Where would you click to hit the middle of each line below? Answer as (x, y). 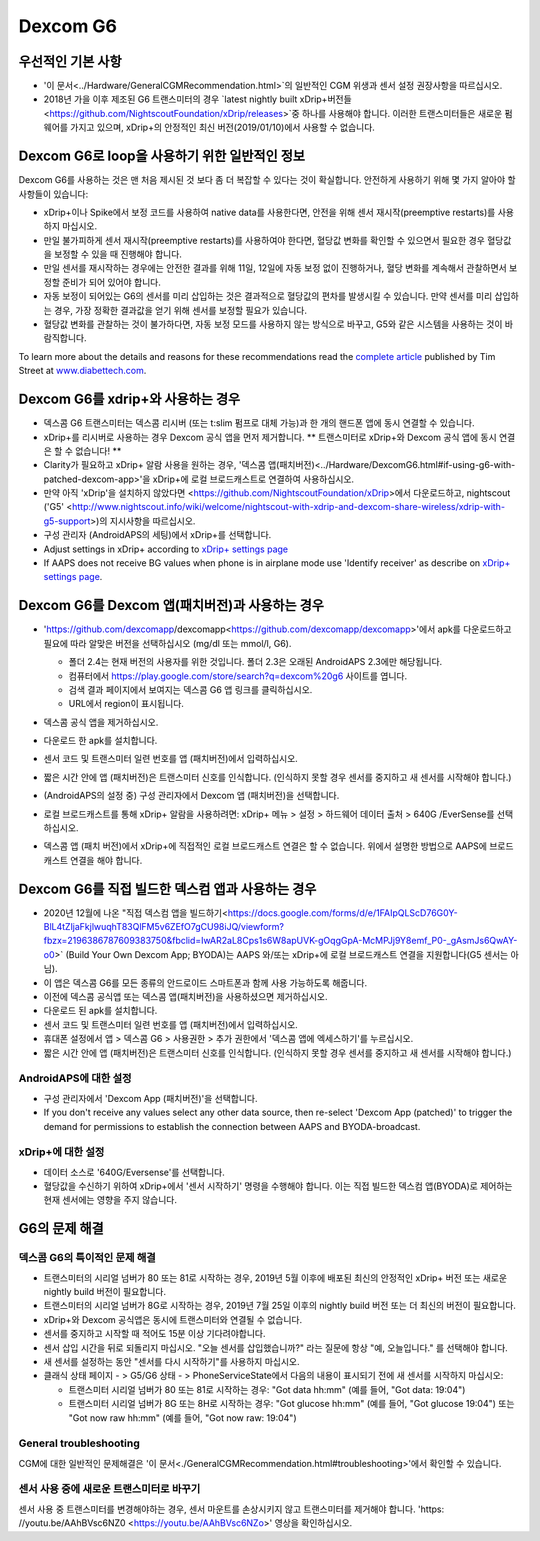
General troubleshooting (79, 1443)
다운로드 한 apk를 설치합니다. (100, 741)
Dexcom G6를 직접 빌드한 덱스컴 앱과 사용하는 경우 (167, 888)
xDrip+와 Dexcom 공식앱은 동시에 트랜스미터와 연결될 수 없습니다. (173, 1319)
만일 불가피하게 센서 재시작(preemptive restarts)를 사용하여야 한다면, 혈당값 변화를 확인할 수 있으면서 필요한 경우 (264, 240)
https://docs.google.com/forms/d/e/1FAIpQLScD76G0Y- (343, 912)
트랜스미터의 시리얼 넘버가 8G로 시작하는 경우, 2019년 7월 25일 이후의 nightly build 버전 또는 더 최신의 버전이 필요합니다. (280, 1306)
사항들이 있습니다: (53, 194)
